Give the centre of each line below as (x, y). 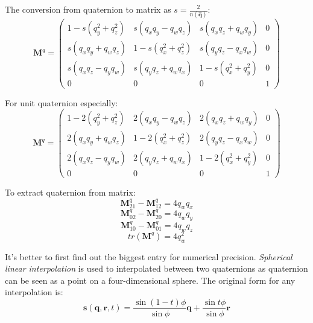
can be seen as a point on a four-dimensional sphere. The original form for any (150, 280)
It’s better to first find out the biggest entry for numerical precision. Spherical (149, 256)
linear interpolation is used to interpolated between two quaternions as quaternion (156, 268)
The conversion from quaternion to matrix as (88, 9)
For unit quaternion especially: (62, 102)
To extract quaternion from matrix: (70, 192)
